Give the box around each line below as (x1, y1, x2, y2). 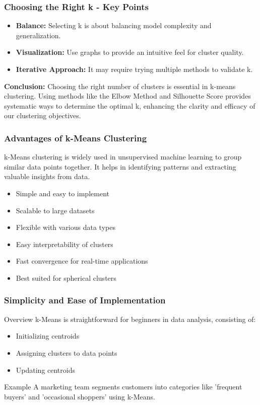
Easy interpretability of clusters (16, 238, 113, 249)
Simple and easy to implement (16, 188, 109, 198)
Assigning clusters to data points (16, 347, 117, 358)
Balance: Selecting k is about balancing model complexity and (16, 20, 212, 31)
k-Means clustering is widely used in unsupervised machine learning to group (4, 151, 242, 162)
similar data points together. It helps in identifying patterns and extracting (4, 161, 236, 172)
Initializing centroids (16, 331, 80, 341)
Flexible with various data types (16, 222, 115, 232)
